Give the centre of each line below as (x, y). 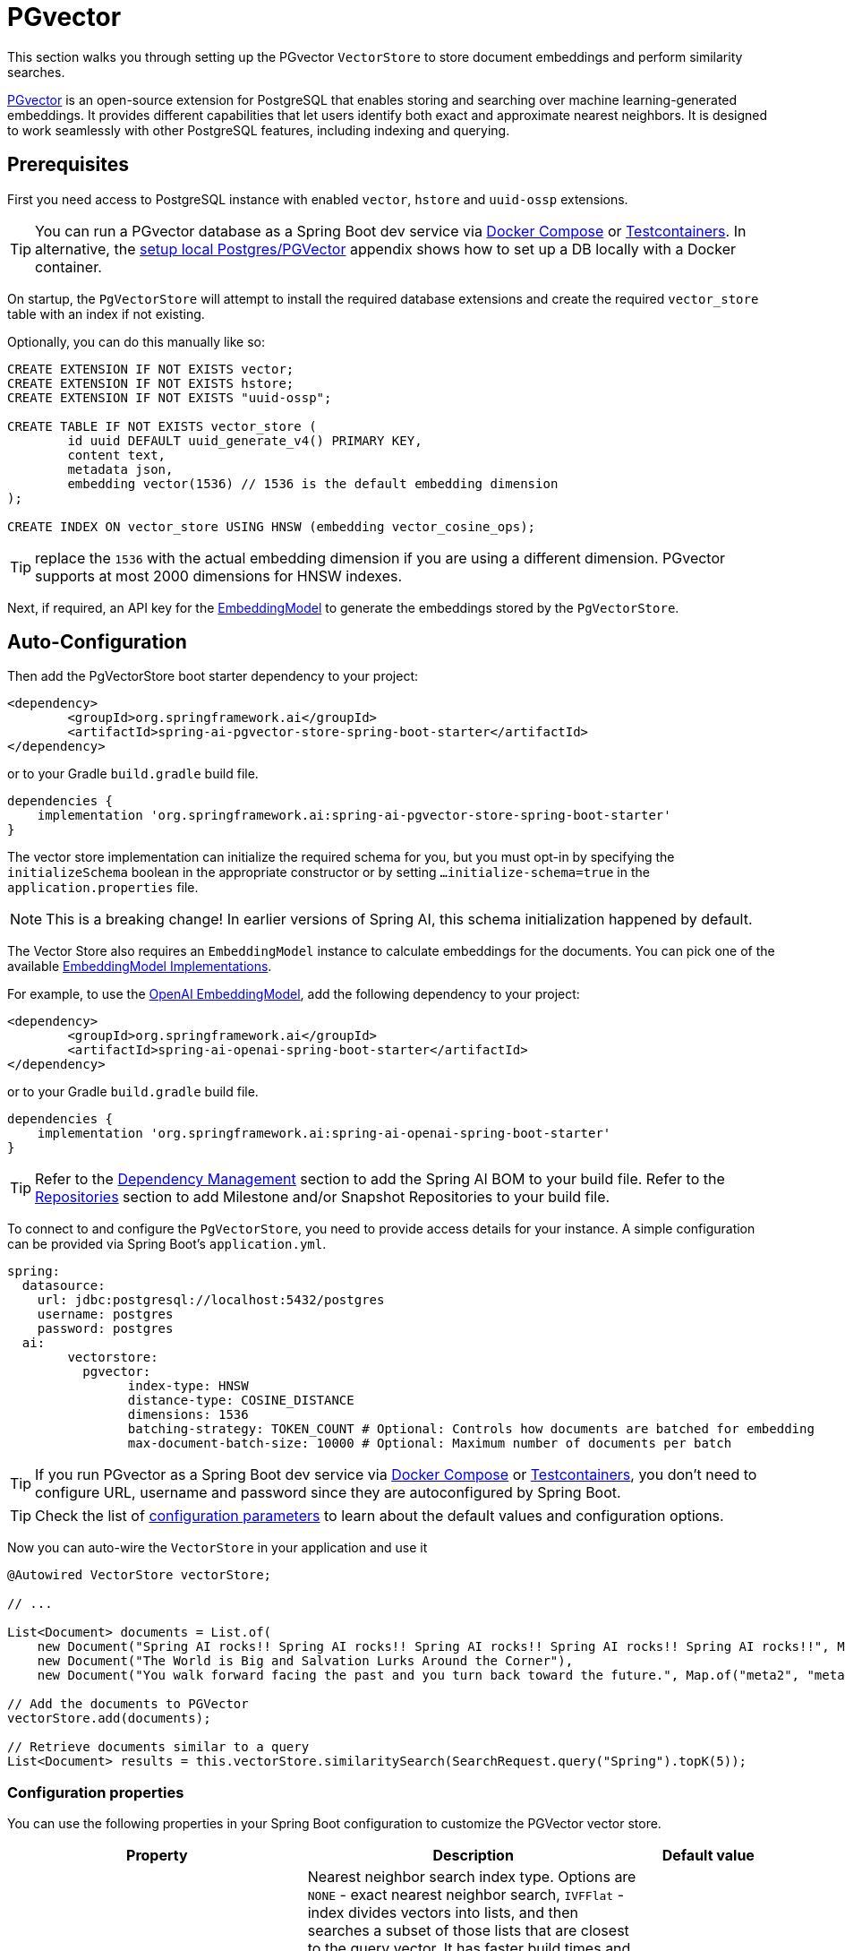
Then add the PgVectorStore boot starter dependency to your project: (213, 676)
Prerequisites (68, 165)
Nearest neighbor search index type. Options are (472, 1877)
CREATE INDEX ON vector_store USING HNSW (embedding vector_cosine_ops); (272, 526)
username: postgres (105, 1315)
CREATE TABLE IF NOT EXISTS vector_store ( (162, 426)
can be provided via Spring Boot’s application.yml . (167, 1244)
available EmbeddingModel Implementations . (140, 967)
